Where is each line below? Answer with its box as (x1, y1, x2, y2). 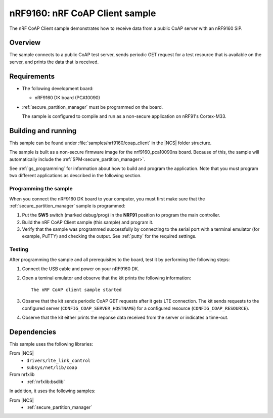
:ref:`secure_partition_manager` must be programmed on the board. (22, 104, 163, 110)
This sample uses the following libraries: (9, 341, 94, 347)
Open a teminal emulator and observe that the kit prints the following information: (22, 275, 192, 281)
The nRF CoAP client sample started (31, 286, 122, 292)
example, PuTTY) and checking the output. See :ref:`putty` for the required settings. (22, 233, 197, 239)
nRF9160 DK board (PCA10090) (34, 95, 101, 101)
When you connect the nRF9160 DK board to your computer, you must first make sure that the (9, 195, 205, 202)
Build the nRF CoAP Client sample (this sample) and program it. (22, 219, 154, 225)
